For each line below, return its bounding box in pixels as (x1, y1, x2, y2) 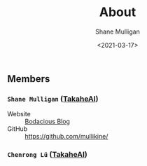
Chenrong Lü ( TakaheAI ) (7, 150, 87, 160)
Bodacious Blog (24, 117, 70, 126)
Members (7, 73, 50, 85)
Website (7, 110, 31, 118)
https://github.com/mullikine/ (24, 132, 108, 141)
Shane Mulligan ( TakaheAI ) (7, 94, 99, 104)
